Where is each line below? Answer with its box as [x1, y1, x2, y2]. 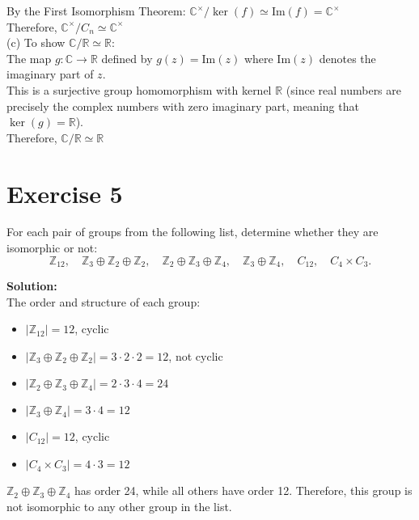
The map [6, 49, 52, 66]
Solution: [6, 277, 57, 294]
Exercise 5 [6, 176, 123, 209]
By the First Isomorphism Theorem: [6, 2, 186, 19]
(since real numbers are [286, 81, 402, 98]
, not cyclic [168, 347, 223, 364]
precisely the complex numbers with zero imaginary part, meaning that [6, 97, 359, 114]
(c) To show [6, 34, 66, 51]
